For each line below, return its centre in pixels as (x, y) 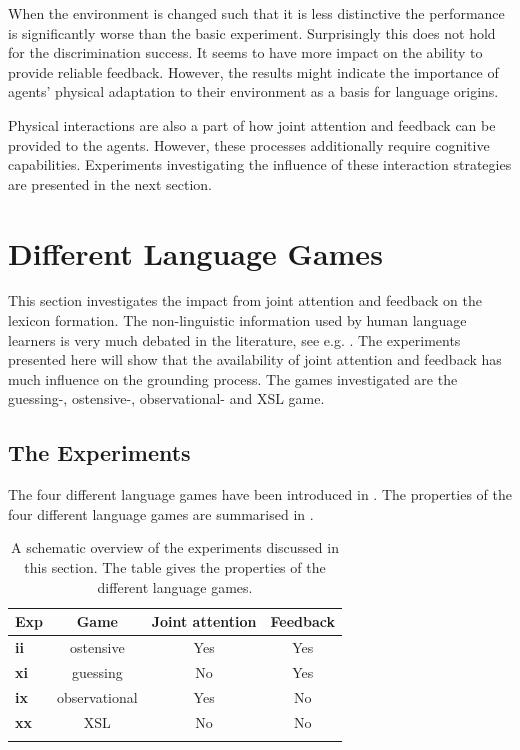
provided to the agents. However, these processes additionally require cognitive (249, 144)
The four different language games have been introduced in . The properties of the (260, 494)
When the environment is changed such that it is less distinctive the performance (256, 13)
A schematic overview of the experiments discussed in (175, 547)
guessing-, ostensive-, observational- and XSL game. (166, 398)
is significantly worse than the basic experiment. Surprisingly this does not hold (252, 32)
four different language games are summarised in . (161, 513)
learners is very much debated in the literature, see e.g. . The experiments (234, 339)
